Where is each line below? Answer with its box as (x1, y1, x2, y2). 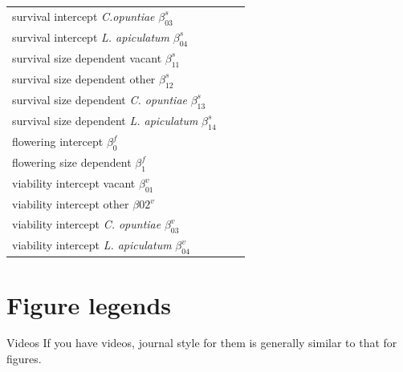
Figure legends (6, 288, 171, 321)
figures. (6, 350, 42, 367)
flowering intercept (12, 133, 104, 150)
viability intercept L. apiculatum (12, 237, 172, 253)
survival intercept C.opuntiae (12, 7, 155, 24)
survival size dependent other (12, 70, 156, 87)
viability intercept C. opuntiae (12, 216, 161, 232)
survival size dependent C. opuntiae (12, 91, 187, 107)
